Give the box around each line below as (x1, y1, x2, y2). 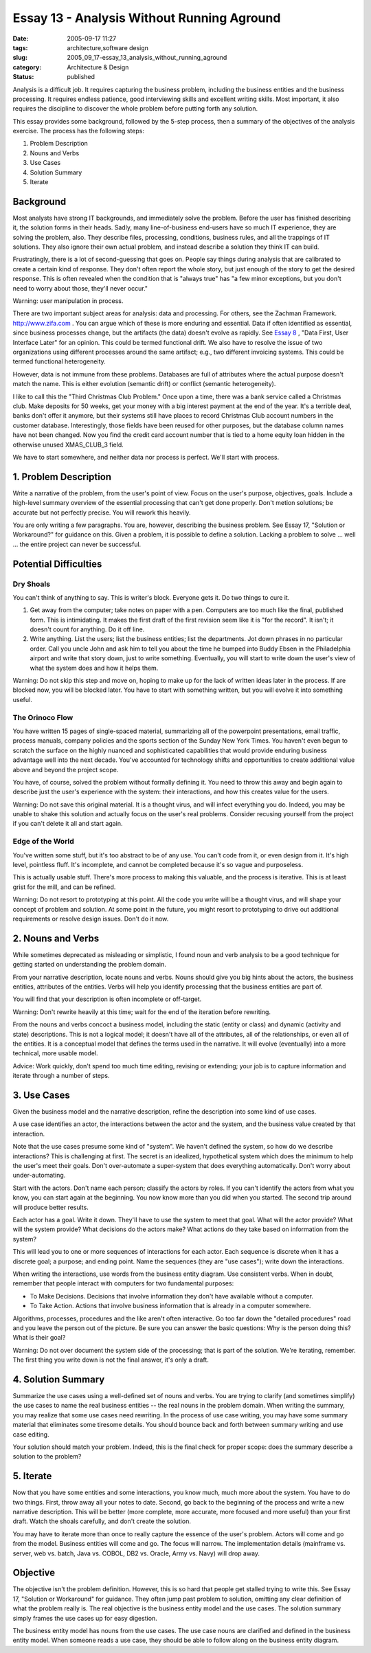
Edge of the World (12, 837, 75, 846)
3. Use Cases (12, 1089, 70, 1101)
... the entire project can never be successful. (12, 540, 142, 548)
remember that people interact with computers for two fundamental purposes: (12, 1279, 234, 1287)
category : (12, 63, 42, 71)
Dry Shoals (12, 579, 51, 589)
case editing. (12, 1430, 49, 1439)
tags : (12, 43, 28, 52)
